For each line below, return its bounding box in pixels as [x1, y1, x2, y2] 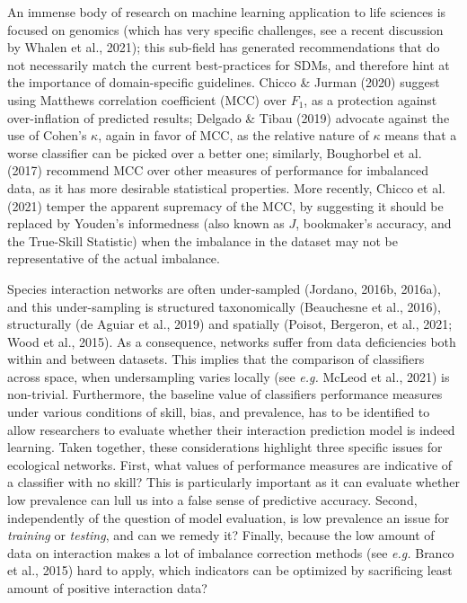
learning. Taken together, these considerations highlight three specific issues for [7, 438, 443, 457]
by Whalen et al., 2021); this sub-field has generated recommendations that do [7, 38, 440, 57]
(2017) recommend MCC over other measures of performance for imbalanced [7, 161, 428, 180]
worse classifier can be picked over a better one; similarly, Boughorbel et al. [7, 143, 422, 162]
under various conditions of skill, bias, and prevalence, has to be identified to [7, 403, 430, 421]
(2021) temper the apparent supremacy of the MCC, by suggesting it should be [7, 196, 444, 215]
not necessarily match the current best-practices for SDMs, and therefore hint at [7, 55, 450, 74]
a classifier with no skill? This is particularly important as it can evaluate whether [7, 473, 460, 492]
